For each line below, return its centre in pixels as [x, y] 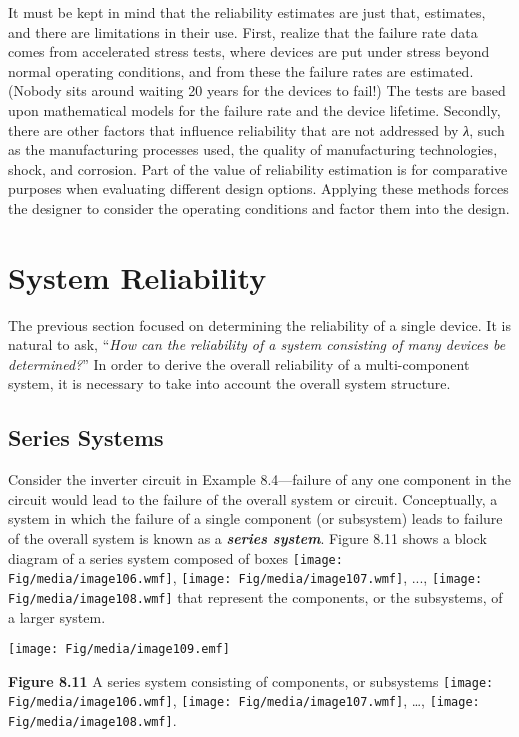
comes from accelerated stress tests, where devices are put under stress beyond [249, 51]
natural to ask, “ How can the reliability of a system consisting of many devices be [257, 344]
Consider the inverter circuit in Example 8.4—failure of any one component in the [259, 479]
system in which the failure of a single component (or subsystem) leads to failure [255, 518]
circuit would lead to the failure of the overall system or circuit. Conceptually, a [253, 498]
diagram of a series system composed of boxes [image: [175, 557]
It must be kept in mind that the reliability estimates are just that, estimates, [247, 12]
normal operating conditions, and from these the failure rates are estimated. [241, 70]
